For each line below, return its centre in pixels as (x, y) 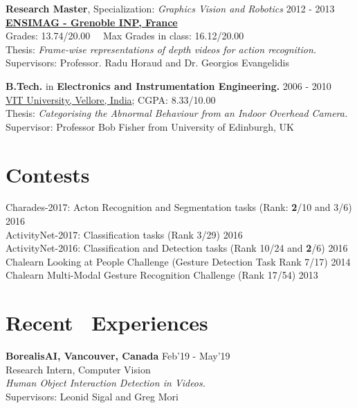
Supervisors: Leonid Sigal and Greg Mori (92, 396)
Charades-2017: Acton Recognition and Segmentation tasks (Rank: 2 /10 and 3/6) (179, 207)
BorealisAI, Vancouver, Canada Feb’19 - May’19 (118, 356)
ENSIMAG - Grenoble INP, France (92, 22)
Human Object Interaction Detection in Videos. (106, 383)
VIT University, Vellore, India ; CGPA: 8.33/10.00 (111, 99)
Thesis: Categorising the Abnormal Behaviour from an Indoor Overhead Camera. (177, 113)
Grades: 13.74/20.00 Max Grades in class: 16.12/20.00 (125, 36)
